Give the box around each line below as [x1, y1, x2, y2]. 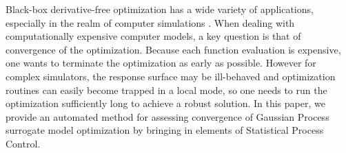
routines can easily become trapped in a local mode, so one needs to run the [6, 82, 327, 97]
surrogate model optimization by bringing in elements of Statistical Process [6, 123, 324, 137]
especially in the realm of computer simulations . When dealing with [6, 15, 295, 30]
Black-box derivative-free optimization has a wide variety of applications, [6, 2, 314, 16]
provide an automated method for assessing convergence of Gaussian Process [6, 109, 329, 123]
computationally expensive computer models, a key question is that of [6, 29, 301, 43]
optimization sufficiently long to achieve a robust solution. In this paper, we [6, 96, 325, 110]
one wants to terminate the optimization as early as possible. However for [6, 56, 316, 70]
